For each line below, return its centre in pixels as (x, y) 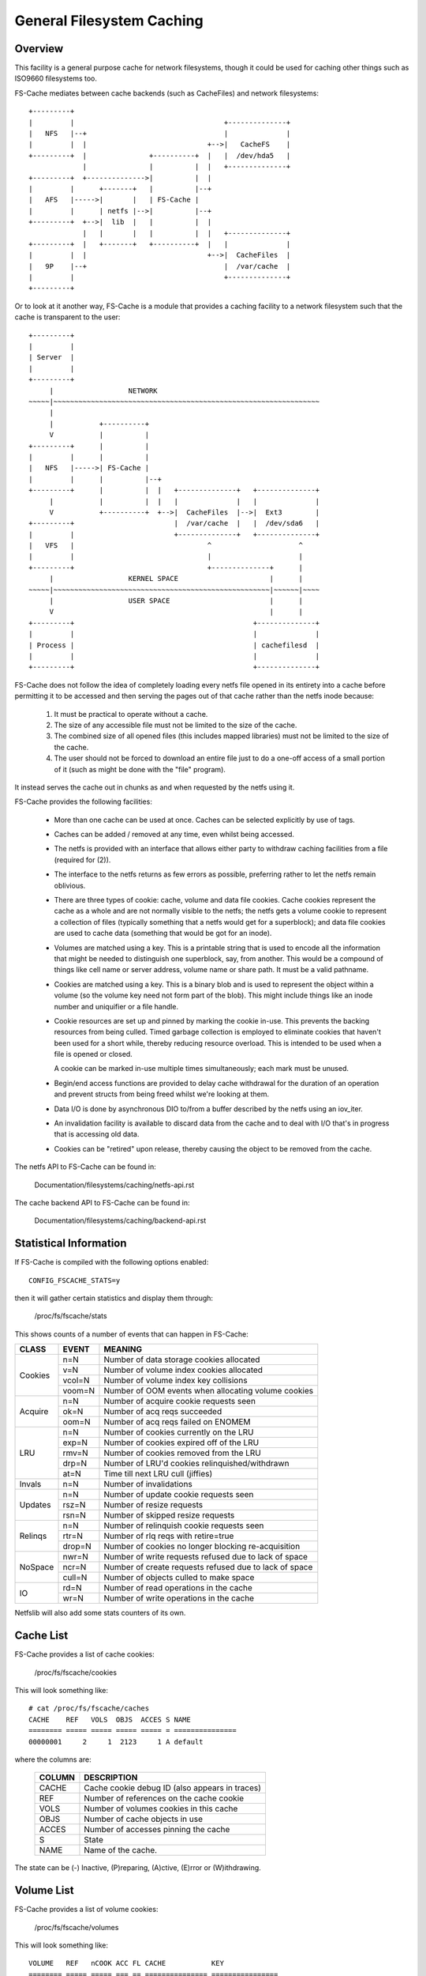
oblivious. (70, 885)
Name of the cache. (121, 1850)
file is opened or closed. (93, 1054)
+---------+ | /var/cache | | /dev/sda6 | (174, 523)
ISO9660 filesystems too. (56, 78)
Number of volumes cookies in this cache (161, 1808)
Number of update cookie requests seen (179, 1495)
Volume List (44, 1890)
